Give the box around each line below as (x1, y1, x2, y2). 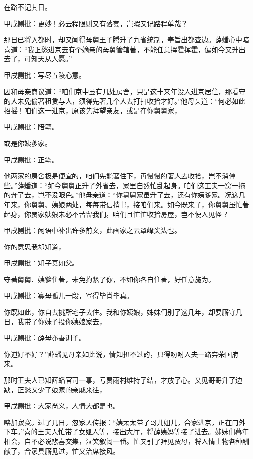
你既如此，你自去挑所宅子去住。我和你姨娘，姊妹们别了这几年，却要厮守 (4, 307, 235, 317)
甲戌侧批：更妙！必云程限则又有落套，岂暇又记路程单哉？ (4, 18, 188, 28)
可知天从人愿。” (24, 53, 72, 64)
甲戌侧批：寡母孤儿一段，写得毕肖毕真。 (4, 290, 133, 300)
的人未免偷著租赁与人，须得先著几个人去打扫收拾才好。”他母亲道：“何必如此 (4, 96, 246, 106)
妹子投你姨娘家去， (44, 316, 106, 326)
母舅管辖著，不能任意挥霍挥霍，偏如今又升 (102, 44, 239, 54)
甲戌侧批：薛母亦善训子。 (4, 333, 86, 343)
